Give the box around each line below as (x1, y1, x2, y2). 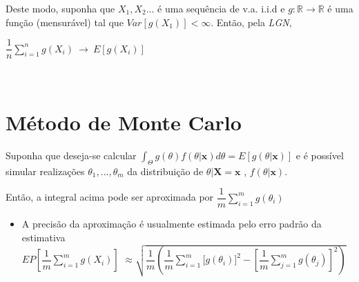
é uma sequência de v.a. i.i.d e (157, 1, 285, 15)
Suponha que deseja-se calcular (6, 148, 137, 162)
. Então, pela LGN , (211, 14, 292, 29)
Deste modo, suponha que (6, 1, 115, 15)
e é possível (295, 148, 344, 162)
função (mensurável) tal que (6, 14, 124, 29)
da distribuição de (127, 163, 204, 178)
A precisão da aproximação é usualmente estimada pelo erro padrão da (21, 216, 322, 231)
